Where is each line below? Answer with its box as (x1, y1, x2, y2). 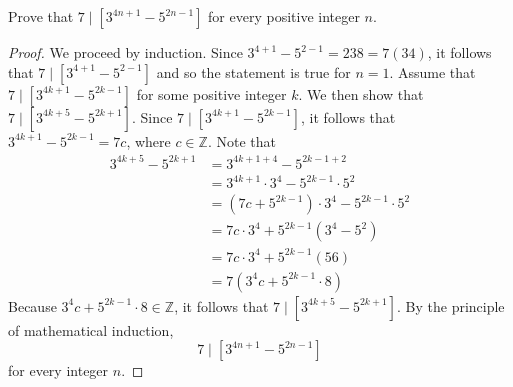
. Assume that (389, 61, 476, 82)
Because (8, 295, 57, 316)
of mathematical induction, (8, 319, 174, 340)
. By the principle (397, 295, 505, 316)
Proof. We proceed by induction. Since (8, 42, 243, 62)
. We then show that (298, 83, 424, 104)
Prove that (8, 6, 74, 26)
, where (126, 130, 171, 151)
